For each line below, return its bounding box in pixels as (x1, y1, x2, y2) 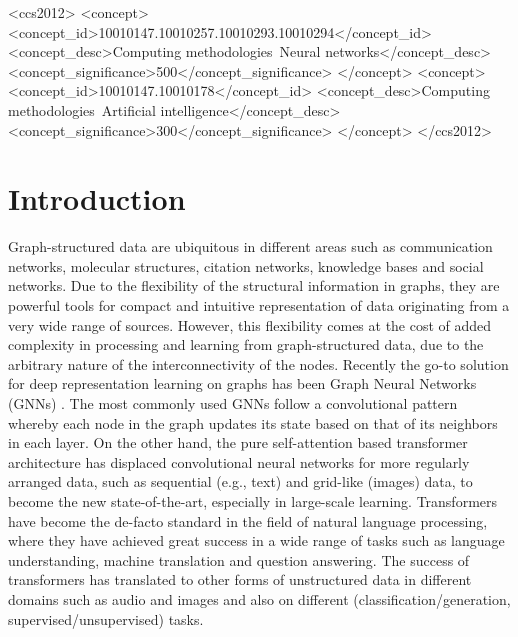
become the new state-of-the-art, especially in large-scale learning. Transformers (8, 491, 498, 511)
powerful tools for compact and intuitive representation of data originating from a (8, 295, 510, 316)
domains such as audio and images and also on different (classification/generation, (8, 588, 511, 609)
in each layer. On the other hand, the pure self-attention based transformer (8, 432, 468, 453)
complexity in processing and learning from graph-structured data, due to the (8, 334, 484, 355)
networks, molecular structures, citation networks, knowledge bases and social (8, 255, 484, 276)
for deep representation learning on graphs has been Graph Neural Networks (8, 373, 477, 394)
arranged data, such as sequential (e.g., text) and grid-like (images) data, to (8, 471, 473, 492)
